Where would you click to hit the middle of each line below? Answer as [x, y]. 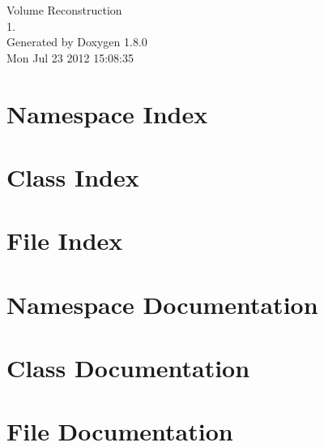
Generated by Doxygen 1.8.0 [77, 42]
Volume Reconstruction [64, 10]
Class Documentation [128, 368]
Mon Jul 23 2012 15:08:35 [70, 57]
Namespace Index [107, 113]
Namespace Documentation [162, 304]
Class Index [73, 176]
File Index [65, 241]
